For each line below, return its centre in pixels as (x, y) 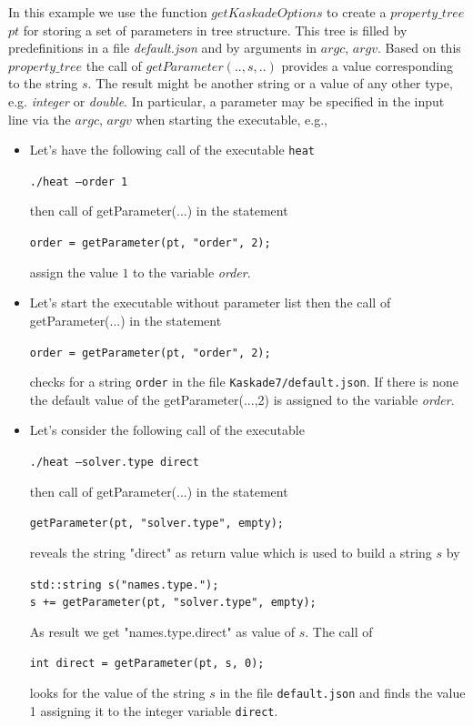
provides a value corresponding (367, 65)
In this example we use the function (108, 12)
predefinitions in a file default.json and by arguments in (163, 48)
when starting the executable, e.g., (231, 119)
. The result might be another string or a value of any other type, (270, 83)
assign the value (74, 272)
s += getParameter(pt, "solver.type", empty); (173, 603)
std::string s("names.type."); (124, 585)
